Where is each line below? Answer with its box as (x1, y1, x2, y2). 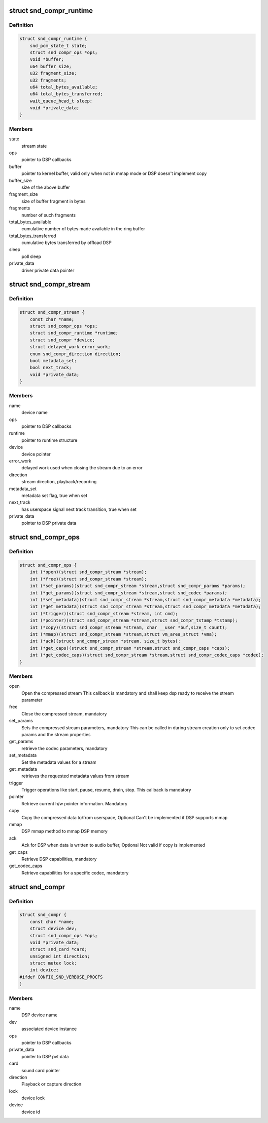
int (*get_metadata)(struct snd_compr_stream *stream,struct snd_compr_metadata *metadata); (30, 604, 261, 610)
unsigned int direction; (30, 954, 90, 959)
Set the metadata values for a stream (21, 759, 97, 765)
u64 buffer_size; (30, 63, 72, 69)
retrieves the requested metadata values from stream (21, 773, 130, 779)
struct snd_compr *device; (30, 337, 96, 343)
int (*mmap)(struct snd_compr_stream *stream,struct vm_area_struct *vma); (30, 631, 217, 637)
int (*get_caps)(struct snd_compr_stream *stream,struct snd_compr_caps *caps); (30, 645, 230, 651)
